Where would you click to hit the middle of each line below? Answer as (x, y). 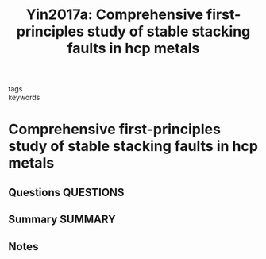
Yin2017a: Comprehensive (115, 15)
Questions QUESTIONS (66, 192)
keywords (24, 98)
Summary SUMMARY (62, 220)
